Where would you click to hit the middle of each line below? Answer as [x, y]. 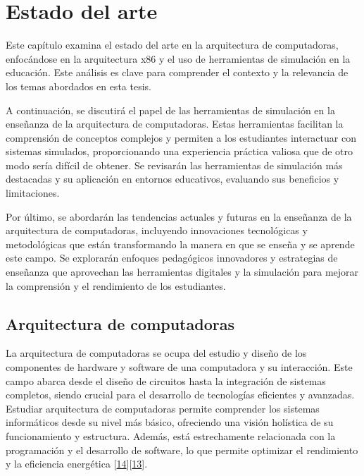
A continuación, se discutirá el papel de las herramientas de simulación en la [170, 110]
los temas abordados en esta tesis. [79, 86]
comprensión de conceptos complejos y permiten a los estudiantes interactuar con [181, 137]
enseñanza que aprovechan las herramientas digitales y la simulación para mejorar [182, 272]
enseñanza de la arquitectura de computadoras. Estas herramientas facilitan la [175, 124]
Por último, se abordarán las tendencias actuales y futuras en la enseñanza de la [179, 216]
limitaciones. [33, 193]
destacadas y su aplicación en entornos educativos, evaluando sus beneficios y [172, 179]
